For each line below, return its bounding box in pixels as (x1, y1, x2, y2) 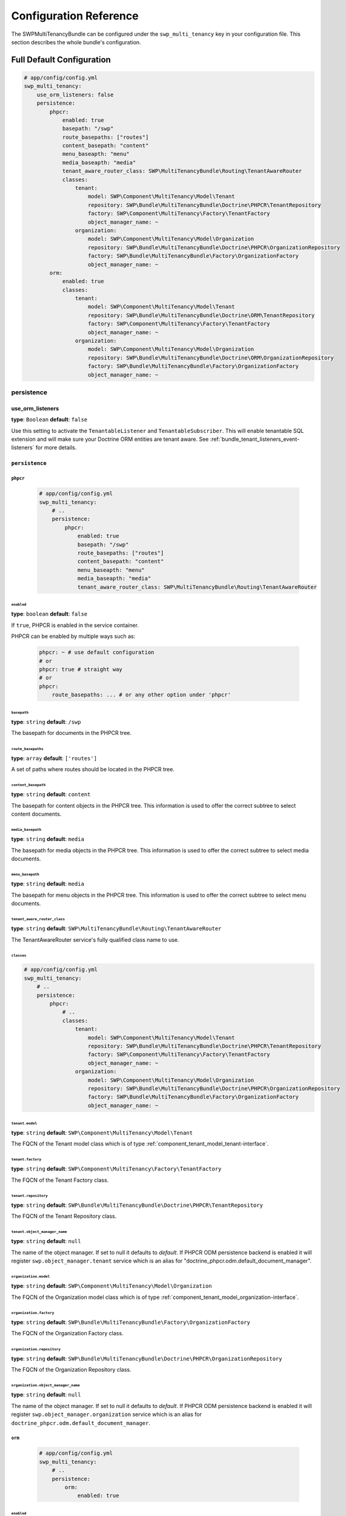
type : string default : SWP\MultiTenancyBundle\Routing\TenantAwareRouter (11, 925, 222, 932)
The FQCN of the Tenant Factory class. (11, 1176, 109, 1184)
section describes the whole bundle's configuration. (11, 38, 142, 45)
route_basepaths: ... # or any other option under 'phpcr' (52, 691, 231, 699)
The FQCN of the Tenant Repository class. (11, 1213, 117, 1220)
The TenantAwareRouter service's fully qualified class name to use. (11, 936, 179, 943)
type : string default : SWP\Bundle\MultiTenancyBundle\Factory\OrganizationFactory (11, 1319, 251, 1326)
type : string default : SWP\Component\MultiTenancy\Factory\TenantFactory (11, 1165, 222, 1173)
